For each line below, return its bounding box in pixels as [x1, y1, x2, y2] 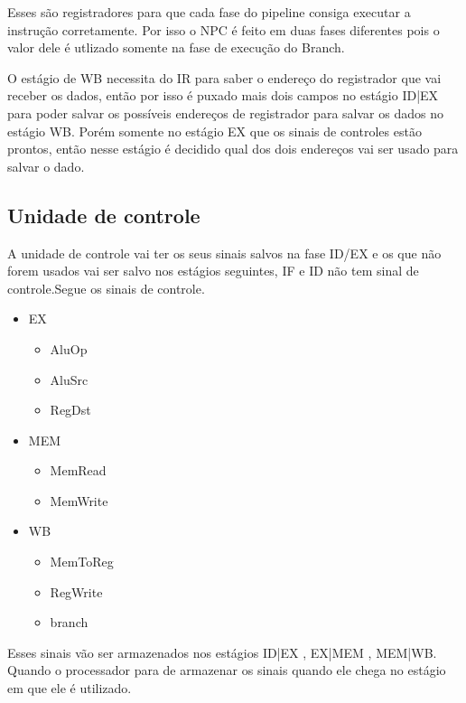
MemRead [50, 461, 107, 480]
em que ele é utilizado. [7, 679, 132, 698]
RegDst [50, 400, 91, 419]
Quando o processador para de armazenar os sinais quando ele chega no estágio [7, 661, 446, 680]
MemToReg [50, 552, 114, 571]
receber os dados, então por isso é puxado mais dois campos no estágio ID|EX [7, 86, 439, 105]
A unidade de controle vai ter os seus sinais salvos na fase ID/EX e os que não [7, 243, 442, 262]
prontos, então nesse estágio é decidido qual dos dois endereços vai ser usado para [7, 139, 459, 158]
